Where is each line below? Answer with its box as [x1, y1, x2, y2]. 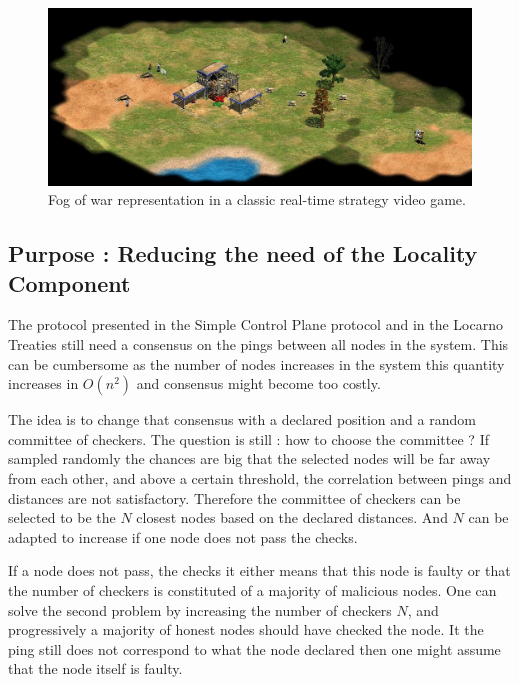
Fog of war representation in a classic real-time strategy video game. [48, 189, 466, 210]
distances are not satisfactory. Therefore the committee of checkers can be [8, 487, 461, 508]
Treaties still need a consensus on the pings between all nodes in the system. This [8, 334, 509, 354]
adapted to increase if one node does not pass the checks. [8, 526, 358, 547]
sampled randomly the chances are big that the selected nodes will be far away [8, 448, 491, 469]
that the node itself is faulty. [8, 658, 183, 679]
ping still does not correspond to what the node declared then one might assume [8, 638, 501, 659]
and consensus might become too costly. [136, 373, 381, 394]
